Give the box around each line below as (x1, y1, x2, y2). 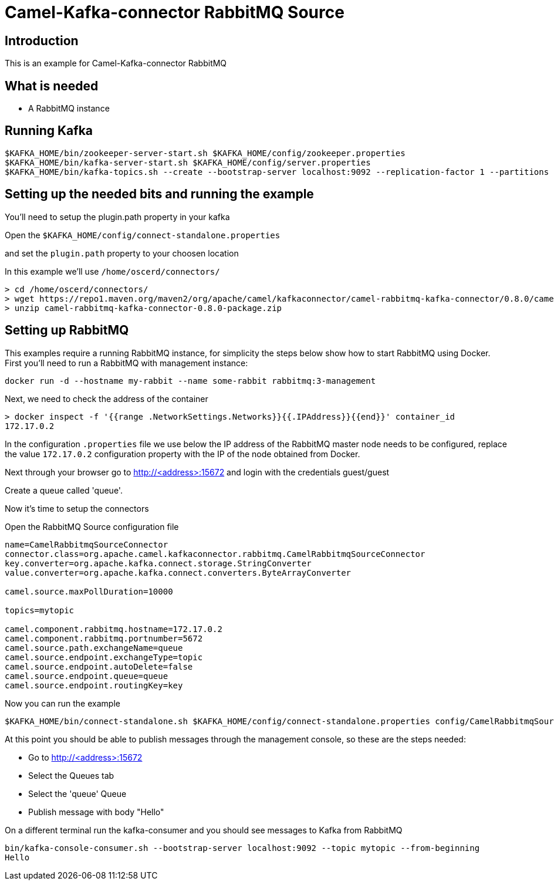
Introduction (5, 33, 79, 48)
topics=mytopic (5, 605, 75, 615)
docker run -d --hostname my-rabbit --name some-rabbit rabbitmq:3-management (5, 376, 376, 386)
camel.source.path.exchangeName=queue (5, 643, 183, 653)
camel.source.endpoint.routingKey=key (5, 680, 183, 690)
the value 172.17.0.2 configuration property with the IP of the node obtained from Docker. (5, 448, 360, 459)
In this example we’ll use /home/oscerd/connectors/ (5, 266, 220, 276)
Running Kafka (5, 123, 93, 139)
